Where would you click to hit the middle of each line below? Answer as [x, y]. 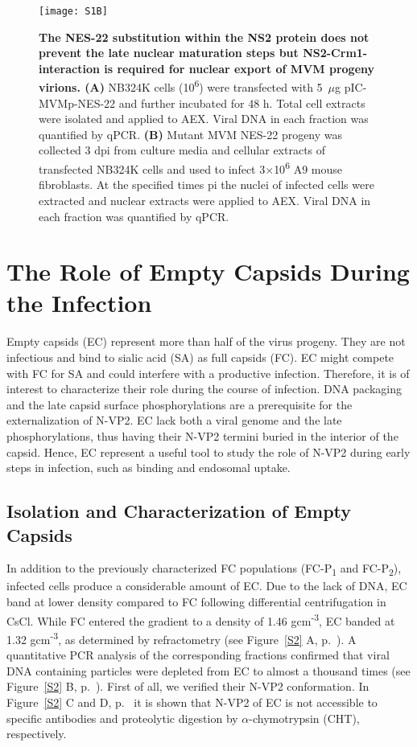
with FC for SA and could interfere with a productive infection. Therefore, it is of [208, 373]
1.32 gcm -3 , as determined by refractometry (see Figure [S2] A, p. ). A [182, 638]
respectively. [37, 734]
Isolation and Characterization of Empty [179, 511]
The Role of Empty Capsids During [208, 271]
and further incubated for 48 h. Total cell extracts [242, 103]
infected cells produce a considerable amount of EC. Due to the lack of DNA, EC [207, 586]
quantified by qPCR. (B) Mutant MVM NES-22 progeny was [191, 134]
